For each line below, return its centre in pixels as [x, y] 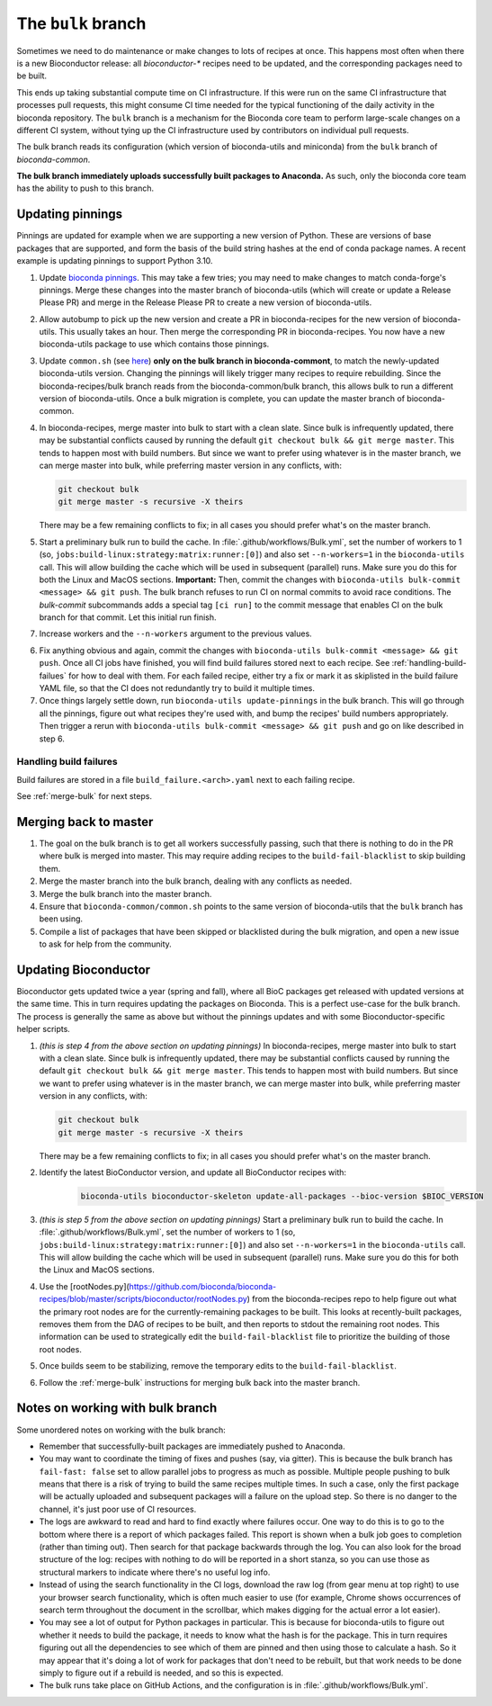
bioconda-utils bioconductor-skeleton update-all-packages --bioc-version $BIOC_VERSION [282, 1196]
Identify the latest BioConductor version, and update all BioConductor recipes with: [192, 1172]
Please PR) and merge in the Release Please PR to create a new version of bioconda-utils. [206, 302]
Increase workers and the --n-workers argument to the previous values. [175, 633]
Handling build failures [67, 762]
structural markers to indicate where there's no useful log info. [155, 1572]
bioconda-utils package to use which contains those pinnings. [154, 344]
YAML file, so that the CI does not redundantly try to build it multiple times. [177, 688]
